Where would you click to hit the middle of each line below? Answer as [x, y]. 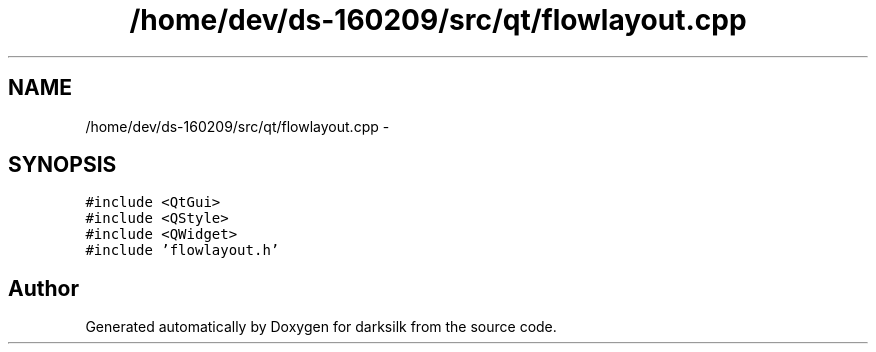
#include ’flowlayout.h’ [182, 250]
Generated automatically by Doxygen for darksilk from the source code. [321, 327]
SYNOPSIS [62, 165]
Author [43, 288]
